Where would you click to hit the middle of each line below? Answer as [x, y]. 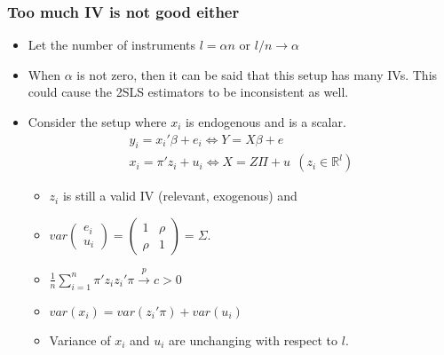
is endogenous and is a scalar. [266, 122]
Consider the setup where [97, 122]
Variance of [80, 339]
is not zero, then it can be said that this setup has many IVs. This [257, 74]
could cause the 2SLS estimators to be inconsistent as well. [188, 92]
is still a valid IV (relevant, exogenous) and [180, 196]
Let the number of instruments [112, 45]
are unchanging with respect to [254, 339]
